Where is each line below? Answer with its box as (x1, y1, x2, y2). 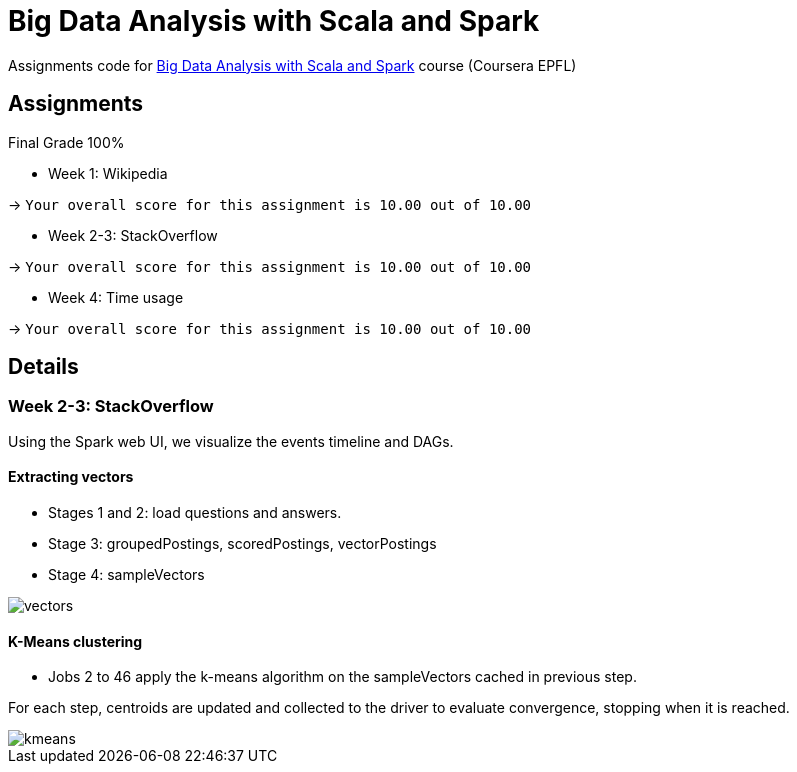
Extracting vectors (8, 468, 134, 486)
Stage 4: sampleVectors (48, 566, 205, 584)
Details (8, 354, 79, 380)
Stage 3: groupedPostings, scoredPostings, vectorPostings (48, 535, 437, 553)
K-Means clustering (8, 632, 143, 650)
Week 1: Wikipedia (48, 164, 168, 182)
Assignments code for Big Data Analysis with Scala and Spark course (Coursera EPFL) (8, 56, 577, 74)
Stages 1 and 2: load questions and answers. (48, 504, 342, 522)
